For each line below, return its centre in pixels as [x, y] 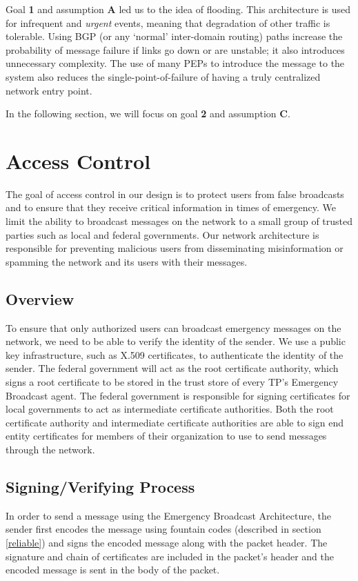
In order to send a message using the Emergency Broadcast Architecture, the [168, 515]
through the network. [50, 449]
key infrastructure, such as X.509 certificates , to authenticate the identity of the [175, 354]
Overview [40, 298]
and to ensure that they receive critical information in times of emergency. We [171, 207]
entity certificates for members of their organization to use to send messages [166, 436]
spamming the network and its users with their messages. [127, 261]
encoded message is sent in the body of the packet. [113, 570]
